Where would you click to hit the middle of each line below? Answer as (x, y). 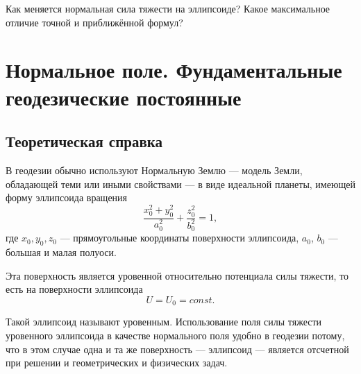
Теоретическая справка (84, 141)
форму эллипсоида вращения (67, 197)
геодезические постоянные (124, 97)
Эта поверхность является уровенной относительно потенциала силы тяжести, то (177, 275)
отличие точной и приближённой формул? (94, 22)
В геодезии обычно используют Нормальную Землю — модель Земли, (154, 170)
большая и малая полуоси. (61, 252)
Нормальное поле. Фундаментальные (174, 70)
